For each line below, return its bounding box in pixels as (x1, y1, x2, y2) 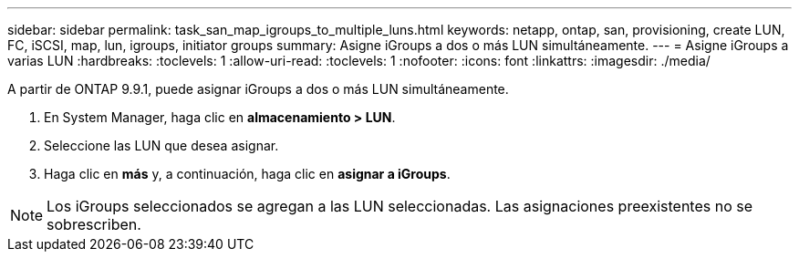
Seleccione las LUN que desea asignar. (44, 138, 279, 153)
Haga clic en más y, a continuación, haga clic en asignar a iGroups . (44, 166, 451, 181)
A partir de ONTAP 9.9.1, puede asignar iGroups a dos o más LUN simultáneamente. (7, 81, 509, 97)
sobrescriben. (47, 215, 141, 233)
